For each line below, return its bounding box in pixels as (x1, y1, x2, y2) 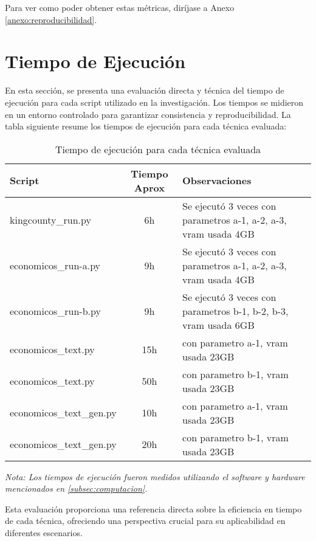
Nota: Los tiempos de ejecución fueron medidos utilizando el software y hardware (5, 470, 305, 483)
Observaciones (182, 173, 252, 188)
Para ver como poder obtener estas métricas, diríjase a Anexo (5, 1, 235, 13)
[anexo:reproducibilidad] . (5, 13, 97, 26)
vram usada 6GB (182, 317, 255, 332)
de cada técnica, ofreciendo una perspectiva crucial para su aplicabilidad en (5, 514, 286, 527)
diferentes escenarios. (5, 526, 83, 539)
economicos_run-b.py (10, 303, 101, 318)
